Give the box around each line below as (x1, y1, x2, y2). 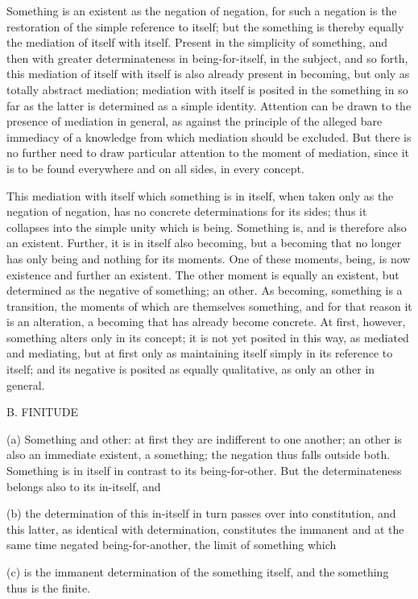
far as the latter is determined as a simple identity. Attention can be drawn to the (6, 97, 412, 114)
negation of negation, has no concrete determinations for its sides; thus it (6, 203, 367, 220)
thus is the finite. (6, 579, 90, 596)
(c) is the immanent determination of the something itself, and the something (6, 564, 389, 580)
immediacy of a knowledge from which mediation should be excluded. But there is (6, 128, 412, 145)
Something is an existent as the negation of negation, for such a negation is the (6, 2, 397, 19)
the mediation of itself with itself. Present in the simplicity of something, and (6, 34, 388, 51)
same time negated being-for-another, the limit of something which (6, 536, 337, 553)
